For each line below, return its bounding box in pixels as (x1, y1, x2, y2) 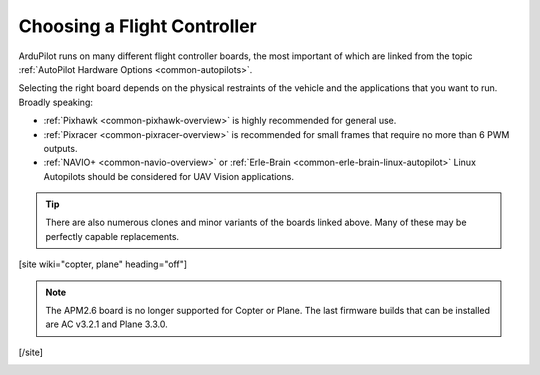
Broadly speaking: (18, 96, 94, 108)
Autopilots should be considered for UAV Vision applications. (43, 170, 295, 182)
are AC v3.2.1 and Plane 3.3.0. (45, 318, 169, 330)
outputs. (43, 142, 78, 154)
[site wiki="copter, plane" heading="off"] (18, 258, 188, 270)
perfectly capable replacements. (45, 230, 180, 242)
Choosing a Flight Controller (18, 15, 257, 37)
